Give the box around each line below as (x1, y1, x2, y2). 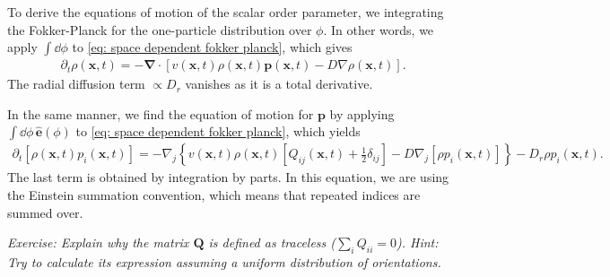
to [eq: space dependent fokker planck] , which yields (75, 122, 361, 141)
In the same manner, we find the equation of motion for (7, 104, 314, 123)
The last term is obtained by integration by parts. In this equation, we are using (7, 168, 449, 186)
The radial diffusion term (7, 74, 145, 93)
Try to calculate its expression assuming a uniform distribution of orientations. (7, 253, 441, 272)
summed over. (7, 203, 83, 221)
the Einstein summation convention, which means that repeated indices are (7, 186, 421, 204)
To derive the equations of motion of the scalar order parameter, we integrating (7, 3, 444, 21)
